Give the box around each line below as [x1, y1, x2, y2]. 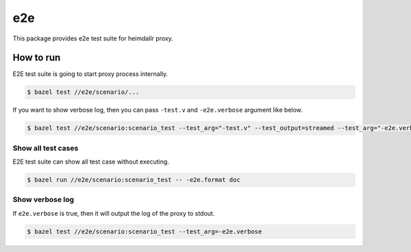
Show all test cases [12, 143, 79, 153]
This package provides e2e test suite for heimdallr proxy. [12, 34, 174, 42]
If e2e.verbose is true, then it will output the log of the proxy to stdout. [12, 209, 215, 217]
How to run [12, 52, 61, 64]
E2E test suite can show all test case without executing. [12, 157, 169, 166]
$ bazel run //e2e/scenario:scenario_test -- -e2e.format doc [27, 176, 240, 184]
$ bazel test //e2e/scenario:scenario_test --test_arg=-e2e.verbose [27, 227, 262, 236]
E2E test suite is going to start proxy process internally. [12, 70, 169, 78]
